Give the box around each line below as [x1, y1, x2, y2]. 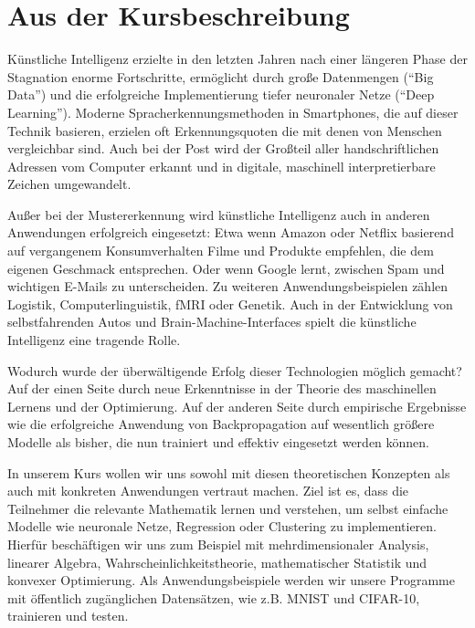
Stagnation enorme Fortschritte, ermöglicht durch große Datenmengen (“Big [7, 67, 434, 86]
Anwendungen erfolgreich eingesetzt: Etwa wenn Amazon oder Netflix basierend [7, 223, 454, 242]
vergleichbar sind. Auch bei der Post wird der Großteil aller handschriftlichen [7, 139, 439, 158]
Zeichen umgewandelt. [7, 174, 132, 194]
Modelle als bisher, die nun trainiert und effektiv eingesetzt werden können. [7, 433, 430, 451]
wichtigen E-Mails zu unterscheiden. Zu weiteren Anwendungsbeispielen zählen [7, 277, 449, 296]
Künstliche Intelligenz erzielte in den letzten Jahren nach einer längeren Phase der [7, 49, 468, 68]
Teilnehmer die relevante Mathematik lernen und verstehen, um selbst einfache [7, 498, 449, 518]
